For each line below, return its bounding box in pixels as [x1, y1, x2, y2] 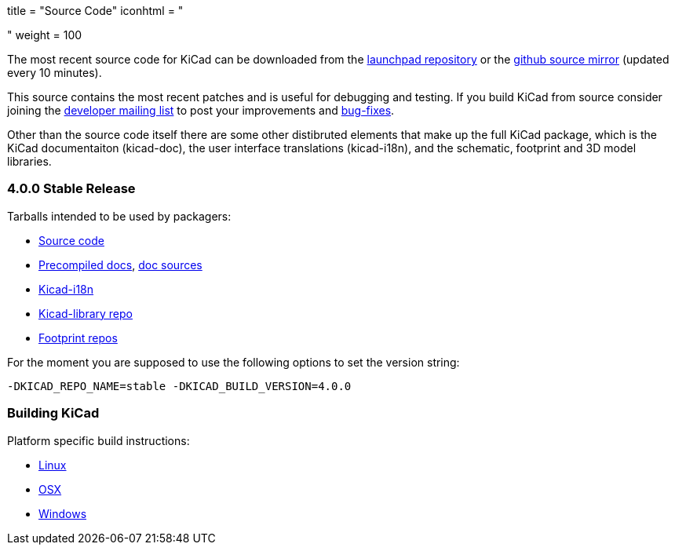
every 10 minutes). [7, 66, 102, 79]
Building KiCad [7, 405, 100, 421]
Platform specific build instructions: [7, 433, 190, 447]
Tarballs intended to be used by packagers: [7, 209, 232, 223]
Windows [38, 506, 87, 520]
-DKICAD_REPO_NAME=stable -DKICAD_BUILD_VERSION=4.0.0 [7, 379, 352, 392]
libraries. [7, 155, 52, 168]
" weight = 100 [7, 28, 82, 42]
